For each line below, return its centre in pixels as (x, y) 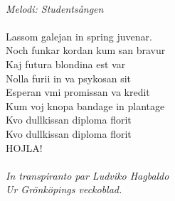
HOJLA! (24, 147)
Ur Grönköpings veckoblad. (64, 189)
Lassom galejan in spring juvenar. (79, 36)
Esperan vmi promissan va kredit (78, 92)
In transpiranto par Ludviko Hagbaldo (87, 175)
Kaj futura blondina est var (66, 64)
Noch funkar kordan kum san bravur (86, 50)
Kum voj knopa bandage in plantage (85, 105)
